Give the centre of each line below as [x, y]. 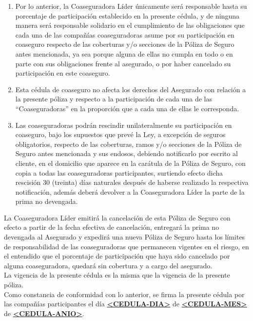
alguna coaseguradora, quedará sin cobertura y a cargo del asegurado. [108, 265]
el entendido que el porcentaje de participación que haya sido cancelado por [117, 256]
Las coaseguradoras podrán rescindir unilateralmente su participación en [124, 125]
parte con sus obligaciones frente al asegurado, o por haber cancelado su [123, 63]
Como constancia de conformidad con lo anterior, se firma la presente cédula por [124, 294]
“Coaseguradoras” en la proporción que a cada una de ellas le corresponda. [127, 108]
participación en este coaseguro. [63, 73]
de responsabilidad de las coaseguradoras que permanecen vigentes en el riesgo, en [126, 246]
